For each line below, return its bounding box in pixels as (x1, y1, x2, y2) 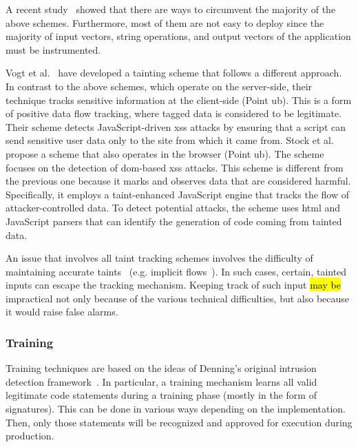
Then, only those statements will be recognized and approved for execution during (6, 415, 352, 429)
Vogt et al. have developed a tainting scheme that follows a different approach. (6, 65, 342, 80)
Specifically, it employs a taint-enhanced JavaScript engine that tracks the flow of (6, 187, 349, 201)
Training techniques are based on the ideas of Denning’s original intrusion (6, 361, 317, 375)
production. (6, 428, 54, 443)
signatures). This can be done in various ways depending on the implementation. (6, 402, 346, 416)
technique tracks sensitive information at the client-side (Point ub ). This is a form (6, 92, 352, 107)
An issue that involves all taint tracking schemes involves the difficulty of (6, 251, 313, 265)
